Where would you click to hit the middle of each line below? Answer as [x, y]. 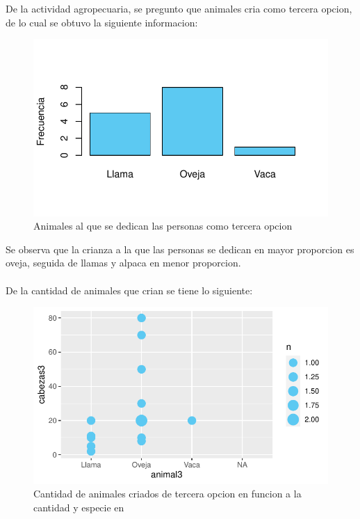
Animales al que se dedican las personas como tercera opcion [163, 226]
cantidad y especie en [79, 507]
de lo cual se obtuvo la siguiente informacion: [102, 22]
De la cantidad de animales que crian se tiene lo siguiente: [129, 290]
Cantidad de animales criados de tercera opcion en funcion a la [167, 494]
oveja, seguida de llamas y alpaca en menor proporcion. [123, 263]
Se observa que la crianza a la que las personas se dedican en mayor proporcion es [180, 249]
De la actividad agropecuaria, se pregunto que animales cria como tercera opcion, [179, 8]
